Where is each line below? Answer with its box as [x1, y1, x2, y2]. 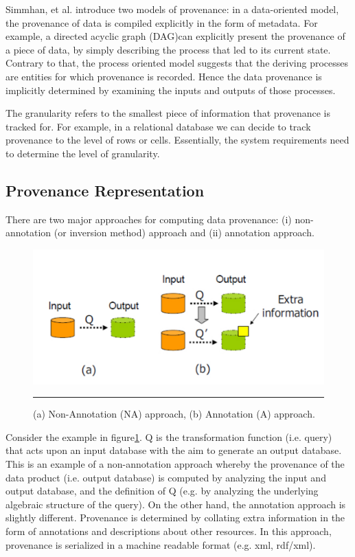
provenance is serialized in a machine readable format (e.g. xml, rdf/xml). [5, 537, 316, 552]
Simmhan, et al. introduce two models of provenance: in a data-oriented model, [5, 2, 339, 16]
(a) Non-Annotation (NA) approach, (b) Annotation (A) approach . [33, 407, 315, 421]
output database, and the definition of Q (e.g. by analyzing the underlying [5, 484, 319, 498]
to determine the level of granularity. [5, 146, 160, 160]
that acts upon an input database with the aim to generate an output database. [5, 443, 342, 457]
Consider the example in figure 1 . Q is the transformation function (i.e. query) [5, 429, 332, 444]
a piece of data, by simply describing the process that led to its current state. [5, 42, 331, 56]
